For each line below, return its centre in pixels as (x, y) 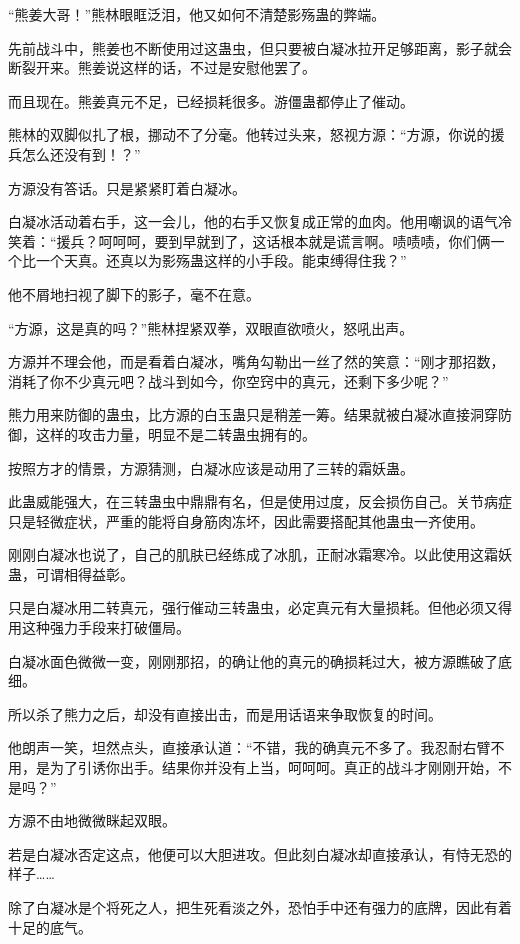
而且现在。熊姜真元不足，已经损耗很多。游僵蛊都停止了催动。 (211, 100)
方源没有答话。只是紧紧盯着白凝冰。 (127, 187)
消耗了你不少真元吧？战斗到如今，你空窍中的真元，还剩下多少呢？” (228, 380)
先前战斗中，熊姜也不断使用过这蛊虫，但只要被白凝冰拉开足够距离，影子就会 (260, 47)
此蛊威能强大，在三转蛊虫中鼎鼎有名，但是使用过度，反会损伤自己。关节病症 (260, 501)
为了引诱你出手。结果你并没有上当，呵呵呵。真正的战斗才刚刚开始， (273, 767)
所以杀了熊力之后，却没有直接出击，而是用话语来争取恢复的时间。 (225, 713)
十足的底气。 (50, 926)
